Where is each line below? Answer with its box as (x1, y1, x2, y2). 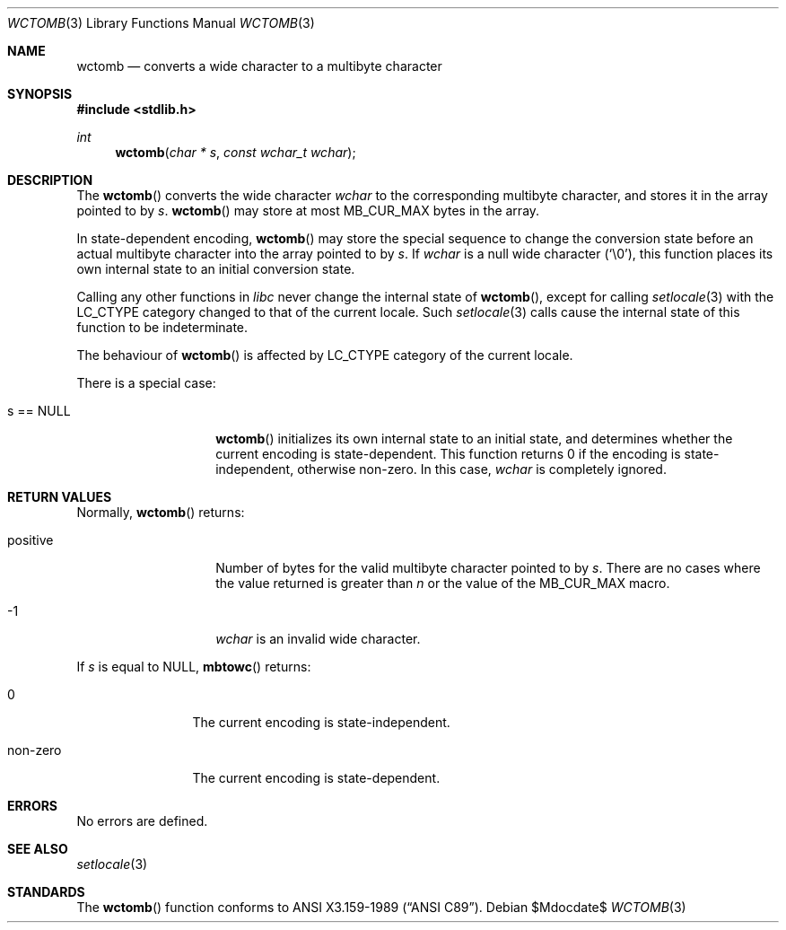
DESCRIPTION (7, 172, 93, 188)
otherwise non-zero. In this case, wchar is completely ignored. (297, 461, 667, 477)
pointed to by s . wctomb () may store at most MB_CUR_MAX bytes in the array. (76, 203, 540, 218)
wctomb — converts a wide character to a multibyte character (76, 58, 442, 74)
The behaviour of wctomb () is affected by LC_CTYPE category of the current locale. (76, 347, 573, 363)
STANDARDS (7, 884, 85, 899)
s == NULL (7, 403, 71, 418)
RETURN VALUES (7, 489, 112, 504)
